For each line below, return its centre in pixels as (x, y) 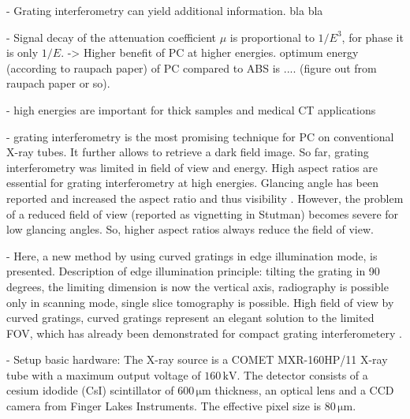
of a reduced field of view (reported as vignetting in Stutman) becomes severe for (203, 213)
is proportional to (272, 37)
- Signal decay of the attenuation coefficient (111, 37)
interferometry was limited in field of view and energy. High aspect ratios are (192, 167)
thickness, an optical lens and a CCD (304, 390)
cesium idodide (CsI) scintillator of (90, 390)
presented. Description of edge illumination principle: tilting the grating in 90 (193, 271)
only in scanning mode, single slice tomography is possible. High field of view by (200, 302)
